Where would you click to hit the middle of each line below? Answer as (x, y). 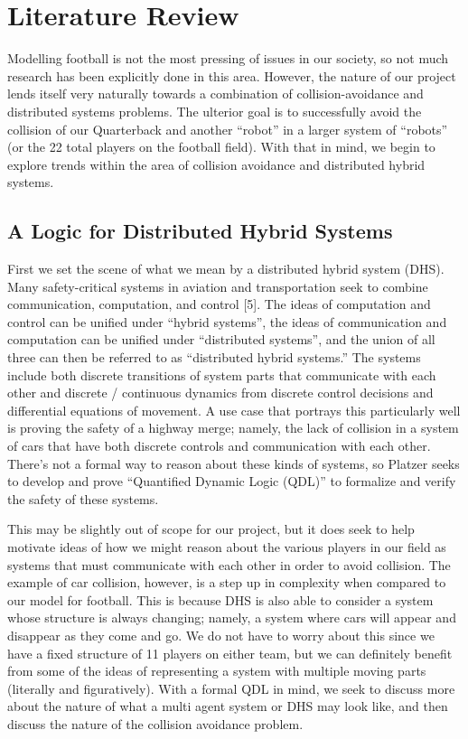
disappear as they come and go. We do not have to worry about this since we (221, 635)
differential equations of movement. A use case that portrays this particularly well (234, 410)
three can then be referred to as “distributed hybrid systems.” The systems (214, 357)
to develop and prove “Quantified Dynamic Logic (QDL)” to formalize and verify (232, 481)
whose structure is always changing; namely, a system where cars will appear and (232, 617)
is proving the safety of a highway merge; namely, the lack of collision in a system (233, 428)
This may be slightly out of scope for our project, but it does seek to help (211, 529)
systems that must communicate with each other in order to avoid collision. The (229, 564)
